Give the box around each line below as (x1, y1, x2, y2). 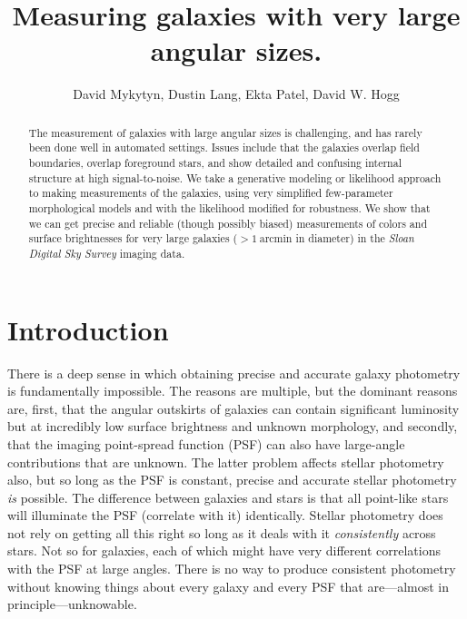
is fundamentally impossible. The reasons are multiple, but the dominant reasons (7, 381, 458, 400)
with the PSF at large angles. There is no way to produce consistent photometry (7, 559, 456, 578)
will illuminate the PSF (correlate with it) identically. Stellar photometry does (7, 506, 443, 525)
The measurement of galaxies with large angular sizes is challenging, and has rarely (28, 124, 422, 140)
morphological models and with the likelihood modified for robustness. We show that (28, 200, 431, 215)
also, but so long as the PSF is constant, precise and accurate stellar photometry (7, 470, 457, 489)
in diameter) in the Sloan (295, 231, 414, 246)
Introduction (7, 310, 169, 348)
